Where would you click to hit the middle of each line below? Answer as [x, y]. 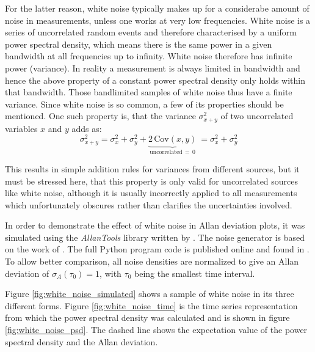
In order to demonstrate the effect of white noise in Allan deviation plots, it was [155, 225]
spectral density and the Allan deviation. [81, 341]
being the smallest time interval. [195, 273]
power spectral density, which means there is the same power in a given [139, 44]
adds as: [87, 128]
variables [21, 128]
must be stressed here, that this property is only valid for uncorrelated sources [152, 181]
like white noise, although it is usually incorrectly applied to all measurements [151, 193]
